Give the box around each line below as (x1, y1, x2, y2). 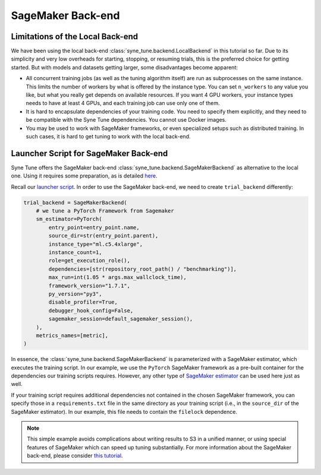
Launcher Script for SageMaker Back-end (11, 148, 168, 159)
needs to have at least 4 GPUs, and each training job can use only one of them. (26, 100, 220, 107)
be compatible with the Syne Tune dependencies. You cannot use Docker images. (26, 116, 227, 123)
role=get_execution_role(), (48, 257, 131, 264)
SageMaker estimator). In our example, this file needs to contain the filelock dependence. (11, 408, 238, 415)
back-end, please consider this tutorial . (27, 452, 123, 460)
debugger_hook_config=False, (48, 307, 134, 314)
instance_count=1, (48, 249, 102, 255)
